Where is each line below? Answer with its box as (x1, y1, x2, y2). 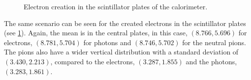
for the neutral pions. (182, 37, 247, 47)
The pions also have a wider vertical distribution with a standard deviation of (4, 47, 239, 57)
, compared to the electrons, (50, 56, 135, 66)
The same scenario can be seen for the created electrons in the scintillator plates (4, 18, 246, 28)
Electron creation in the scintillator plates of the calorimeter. (24, 1, 208, 11)
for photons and (83, 37, 131, 47)
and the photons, (186, 56, 237, 66)
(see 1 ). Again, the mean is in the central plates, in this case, (4, 27, 188, 38)
